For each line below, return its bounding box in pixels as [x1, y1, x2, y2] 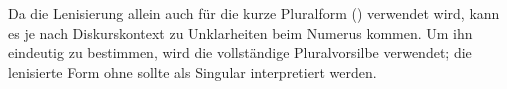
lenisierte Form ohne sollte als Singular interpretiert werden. [8, 61, 377, 82]
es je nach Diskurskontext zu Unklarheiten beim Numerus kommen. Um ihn [8, 22, 473, 43]
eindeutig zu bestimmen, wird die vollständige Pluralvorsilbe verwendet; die [8, 42, 472, 63]
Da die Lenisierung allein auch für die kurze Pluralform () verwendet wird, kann [8, 2, 500, 23]
